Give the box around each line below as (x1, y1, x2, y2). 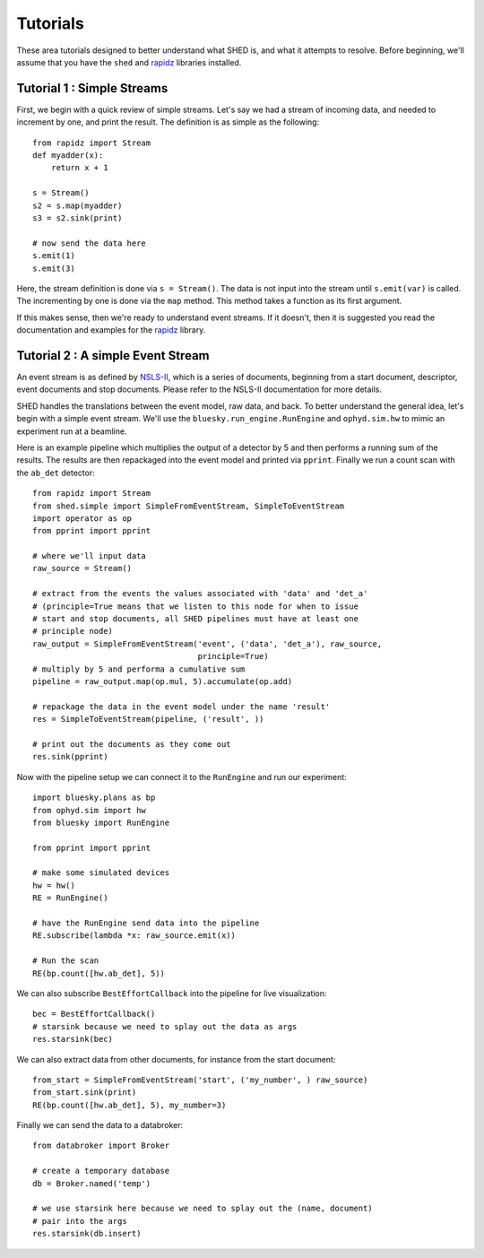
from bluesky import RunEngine (32, 817, 170, 828)
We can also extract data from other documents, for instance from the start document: (16, 1054, 336, 1064)
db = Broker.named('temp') (32, 1178, 151, 1188)
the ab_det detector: (16, 467, 95, 478)
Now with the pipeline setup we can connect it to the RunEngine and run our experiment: (16, 771, 347, 782)
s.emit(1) (32, 251, 75, 261)
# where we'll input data (32, 551, 147, 561)
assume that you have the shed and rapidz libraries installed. (16, 56, 242, 67)
